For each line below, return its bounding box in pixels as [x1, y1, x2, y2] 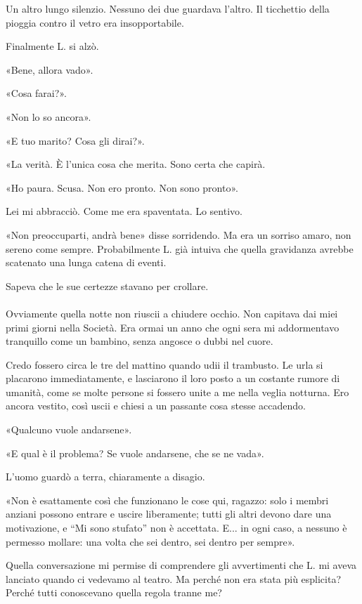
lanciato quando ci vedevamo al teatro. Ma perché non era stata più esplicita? [6, 571, 342, 586]
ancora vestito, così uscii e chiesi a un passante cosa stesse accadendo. [6, 398, 306, 413]
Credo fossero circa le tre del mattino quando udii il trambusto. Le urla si [6, 357, 323, 372]
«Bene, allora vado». [6, 62, 93, 77]
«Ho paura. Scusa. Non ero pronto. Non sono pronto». [6, 180, 238, 195]
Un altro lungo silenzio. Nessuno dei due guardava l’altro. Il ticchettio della [6, 1, 330, 15]
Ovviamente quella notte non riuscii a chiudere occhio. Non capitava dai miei [6, 306, 338, 320]
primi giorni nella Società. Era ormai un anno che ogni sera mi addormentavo [6, 320, 340, 334]
